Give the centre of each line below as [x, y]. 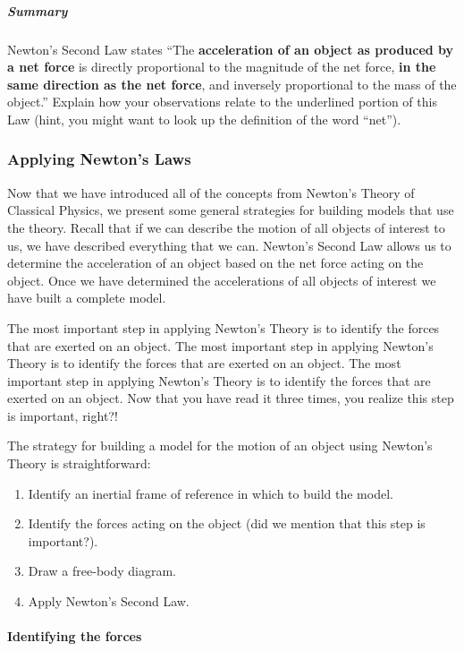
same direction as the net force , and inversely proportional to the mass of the [232, 84]
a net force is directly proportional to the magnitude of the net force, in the [222, 67]
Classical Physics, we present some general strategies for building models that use [231, 210]
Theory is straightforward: [79, 463]
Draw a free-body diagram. [102, 571]
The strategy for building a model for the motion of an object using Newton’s [220, 445]
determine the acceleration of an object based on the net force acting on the [215, 263]
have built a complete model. [87, 298]
